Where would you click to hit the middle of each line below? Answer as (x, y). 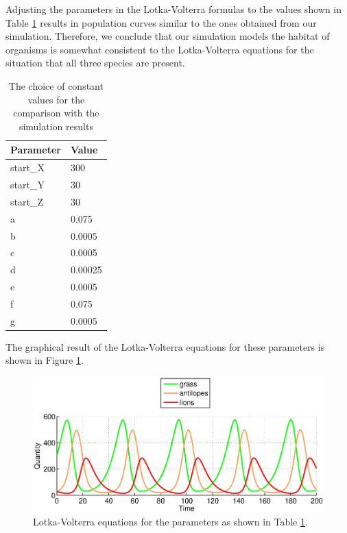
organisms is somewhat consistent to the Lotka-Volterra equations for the (160, 49)
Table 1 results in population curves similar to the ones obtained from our (161, 22)
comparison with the (56, 113)
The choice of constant (56, 85)
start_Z (27, 201)
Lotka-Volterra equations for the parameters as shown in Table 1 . (170, 522)
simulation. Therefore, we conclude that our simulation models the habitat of (168, 36)
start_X (27, 168)
